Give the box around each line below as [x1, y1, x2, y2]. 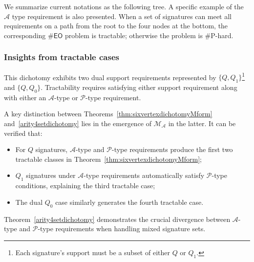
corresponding [4, 30, 46, 40]
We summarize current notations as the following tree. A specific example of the [4, 1, 244, 11]
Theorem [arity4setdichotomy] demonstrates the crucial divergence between [4, 214, 231, 224]
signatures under [26, 170, 76, 180]
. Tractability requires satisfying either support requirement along [41, 82, 237, 92]
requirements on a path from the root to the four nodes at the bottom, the [4, 21, 228, 31]
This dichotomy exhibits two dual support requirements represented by [4, 72, 216, 82]
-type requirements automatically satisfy [84, 170, 205, 180]
